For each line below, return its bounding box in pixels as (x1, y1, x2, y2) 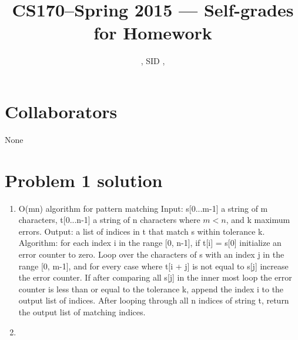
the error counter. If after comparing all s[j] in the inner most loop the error (18, 271, 292, 284)
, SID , (140, 55, 165, 67)
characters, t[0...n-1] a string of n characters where (18, 214, 200, 226)
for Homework (93, 21, 212, 45)
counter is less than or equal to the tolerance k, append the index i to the (18, 282, 284, 295)
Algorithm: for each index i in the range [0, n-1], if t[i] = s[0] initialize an (18, 236, 282, 249)
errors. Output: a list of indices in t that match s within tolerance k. (18, 225, 265, 237)
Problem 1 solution (5, 168, 163, 192)
